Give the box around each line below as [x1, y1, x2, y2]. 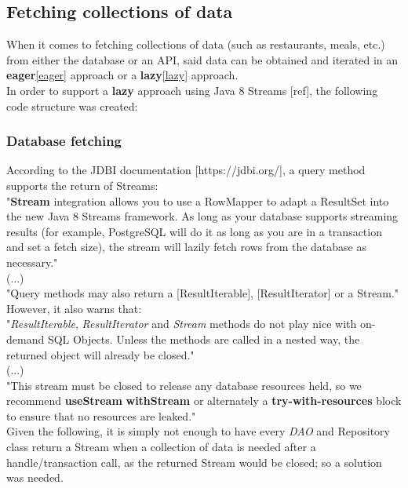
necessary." [6, 253, 58, 270]
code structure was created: [6, 97, 138, 114]
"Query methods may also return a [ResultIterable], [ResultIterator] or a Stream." [6, 285, 399, 301]
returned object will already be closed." [6, 346, 195, 362]
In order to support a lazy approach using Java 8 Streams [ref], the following [6, 82, 378, 98]
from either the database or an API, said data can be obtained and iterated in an [6, 51, 399, 67]
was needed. [6, 469, 64, 486]
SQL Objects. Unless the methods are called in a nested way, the [47, 330, 360, 347]
